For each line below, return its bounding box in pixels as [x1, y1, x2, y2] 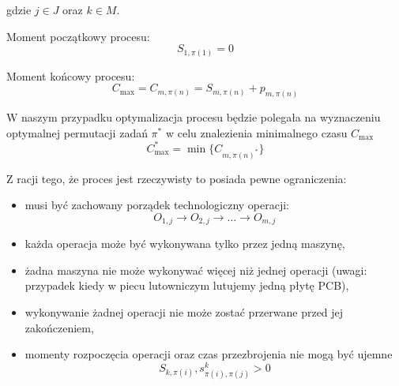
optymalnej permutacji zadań [6, 124, 148, 141]
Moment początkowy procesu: [6, 28, 150, 44]
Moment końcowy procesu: [6, 67, 135, 84]
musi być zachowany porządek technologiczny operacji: [24, 197, 289, 213]
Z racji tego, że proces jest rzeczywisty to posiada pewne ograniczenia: [6, 170, 347, 186]
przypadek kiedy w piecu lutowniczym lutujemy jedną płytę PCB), [24, 277, 349, 294]
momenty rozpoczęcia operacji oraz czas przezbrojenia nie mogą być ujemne [24, 346, 393, 362]
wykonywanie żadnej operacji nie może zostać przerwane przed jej [24, 304, 344, 320]
